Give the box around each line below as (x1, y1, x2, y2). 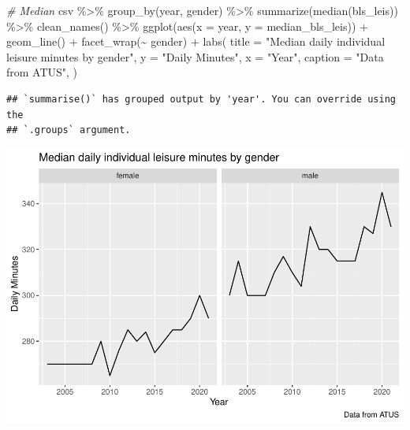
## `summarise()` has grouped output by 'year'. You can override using (6, 93, 396, 105)
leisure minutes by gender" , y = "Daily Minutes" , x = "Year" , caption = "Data (6, 48, 384, 65)
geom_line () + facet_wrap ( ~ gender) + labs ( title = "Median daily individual (6, 33, 386, 50)
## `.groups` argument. (6, 124, 131, 136)
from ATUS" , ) (6, 64, 78, 80)
